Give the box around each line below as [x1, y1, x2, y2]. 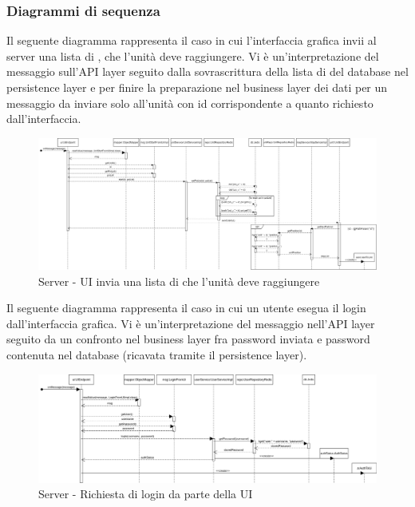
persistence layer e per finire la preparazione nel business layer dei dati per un [6, 79, 388, 95]
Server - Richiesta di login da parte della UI [38, 485, 253, 502]
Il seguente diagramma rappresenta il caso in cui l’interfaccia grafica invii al [6, 32, 377, 49]
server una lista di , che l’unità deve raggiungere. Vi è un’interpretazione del [6, 47, 379, 64]
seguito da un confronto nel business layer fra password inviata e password [6, 331, 370, 347]
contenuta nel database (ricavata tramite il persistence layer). [6, 346, 307, 362]
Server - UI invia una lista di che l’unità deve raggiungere [38, 272, 320, 289]
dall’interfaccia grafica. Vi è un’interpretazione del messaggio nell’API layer [6, 315, 375, 331]
